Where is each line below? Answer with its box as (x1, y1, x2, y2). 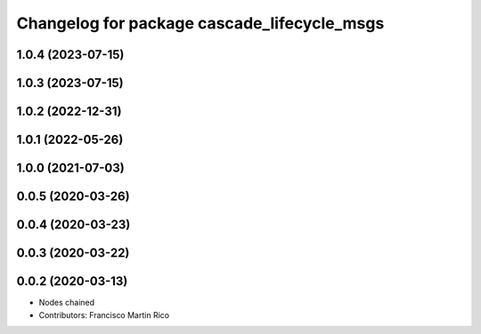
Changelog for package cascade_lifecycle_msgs (16, 13, 385, 33)
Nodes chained (38, 298, 95, 308)
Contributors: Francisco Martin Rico (38, 309, 169, 320)
